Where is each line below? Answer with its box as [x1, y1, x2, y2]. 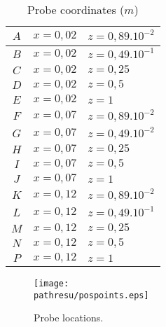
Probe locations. [34, 310, 104, 325]
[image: [34, 279, 69, 288]
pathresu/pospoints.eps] [34, 290, 149, 300]
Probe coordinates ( [27, 1, 125, 18]
